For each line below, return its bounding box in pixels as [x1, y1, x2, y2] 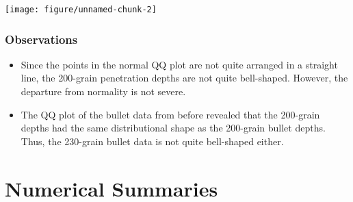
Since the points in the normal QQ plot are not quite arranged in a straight [21, 57, 338, 71]
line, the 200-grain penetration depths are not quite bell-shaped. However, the [21, 71, 348, 85]
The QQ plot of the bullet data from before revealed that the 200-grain [21, 107, 320, 121]
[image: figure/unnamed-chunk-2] [5, 5, 157, 14]
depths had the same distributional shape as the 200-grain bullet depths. [21, 121, 326, 135]
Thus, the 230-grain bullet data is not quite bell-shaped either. [21, 134, 284, 148]
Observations [5, 30, 78, 47]
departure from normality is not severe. [21, 84, 186, 99]
